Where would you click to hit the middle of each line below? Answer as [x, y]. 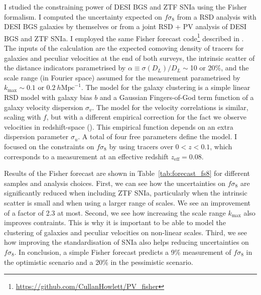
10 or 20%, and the [219, 68]
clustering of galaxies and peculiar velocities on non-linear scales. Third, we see [125, 232]
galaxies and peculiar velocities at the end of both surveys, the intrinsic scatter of [129, 58]
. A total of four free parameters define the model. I [158, 136]
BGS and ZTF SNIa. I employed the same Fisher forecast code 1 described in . [124, 37]
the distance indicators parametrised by [65, 68]
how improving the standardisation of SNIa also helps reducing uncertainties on [126, 242]
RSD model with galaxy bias [48, 97]
